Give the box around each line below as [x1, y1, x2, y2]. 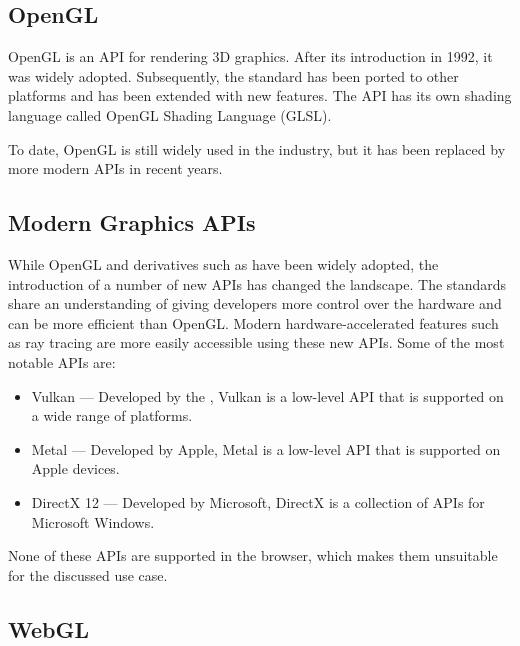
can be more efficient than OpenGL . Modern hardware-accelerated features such [8, 312, 499, 333]
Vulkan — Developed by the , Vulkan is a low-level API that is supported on [31, 385, 504, 406]
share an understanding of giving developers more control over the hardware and [8, 293, 502, 314]
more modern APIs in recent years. [8, 158, 223, 179]
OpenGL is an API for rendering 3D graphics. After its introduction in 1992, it [8, 46, 493, 67]
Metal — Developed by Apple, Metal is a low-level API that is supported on [31, 438, 501, 459]
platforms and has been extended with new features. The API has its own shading [8, 85, 512, 106]
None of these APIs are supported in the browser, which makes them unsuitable [8, 545, 498, 566]
